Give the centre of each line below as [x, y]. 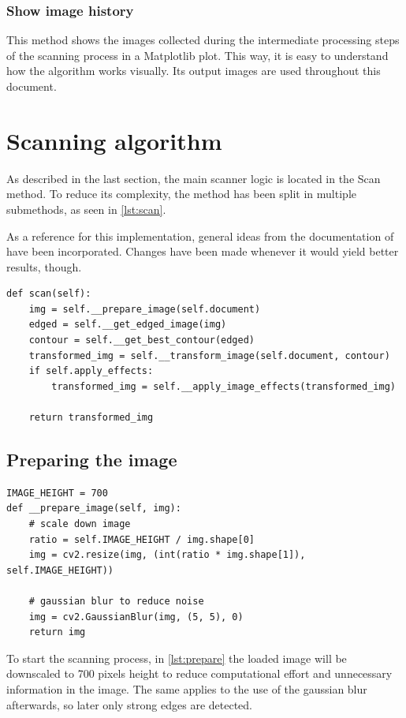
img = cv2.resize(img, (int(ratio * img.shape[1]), [167, 555]
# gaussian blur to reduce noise [116, 601]
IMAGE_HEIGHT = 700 [57, 493]
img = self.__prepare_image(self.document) [145, 309]
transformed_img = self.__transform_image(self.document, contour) [209, 355]
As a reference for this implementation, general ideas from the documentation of [200, 236]
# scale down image [80, 524]
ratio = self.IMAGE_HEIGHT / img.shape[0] [142, 539]
